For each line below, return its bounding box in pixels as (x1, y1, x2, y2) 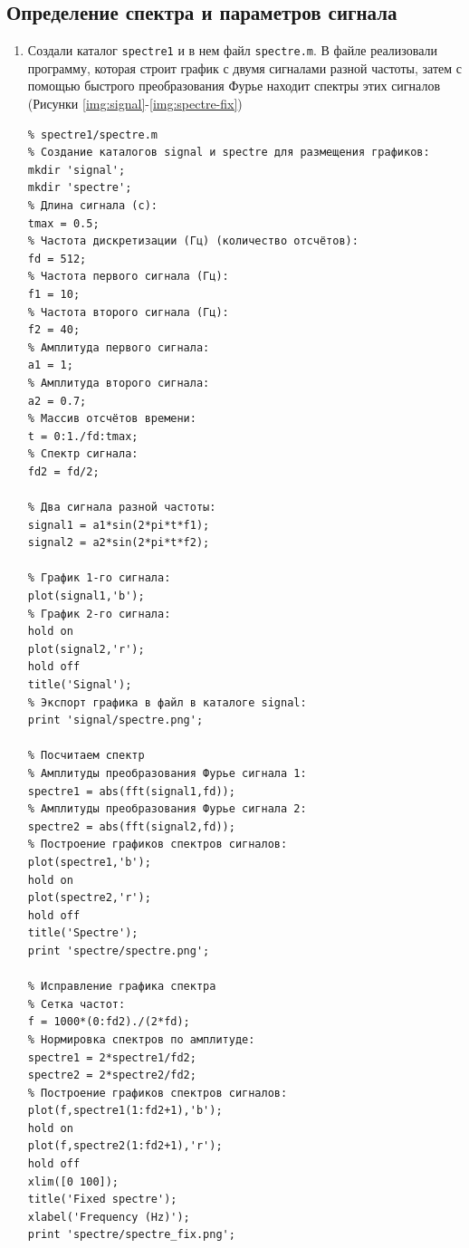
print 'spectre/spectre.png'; (27, 944, 210, 957)
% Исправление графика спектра (27, 980, 216, 994)
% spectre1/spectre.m (27, 128, 158, 141)
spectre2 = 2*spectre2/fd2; (27, 1069, 196, 1082)
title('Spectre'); (27, 926, 139, 940)
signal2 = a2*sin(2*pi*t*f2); (27, 536, 210, 550)
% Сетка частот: (27, 997, 126, 1011)
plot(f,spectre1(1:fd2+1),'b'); (27, 1104, 223, 1118)
